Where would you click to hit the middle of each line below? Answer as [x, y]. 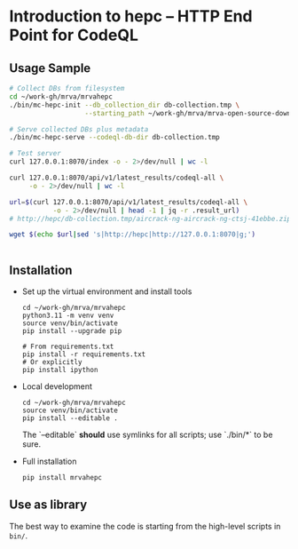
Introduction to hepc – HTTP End [131, 16]
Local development [57, 386]
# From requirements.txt [68, 347]
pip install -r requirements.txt [84, 354]
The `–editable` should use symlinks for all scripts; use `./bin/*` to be [147, 435]
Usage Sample [50, 68]
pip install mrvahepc [62, 478]
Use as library [48, 505]
